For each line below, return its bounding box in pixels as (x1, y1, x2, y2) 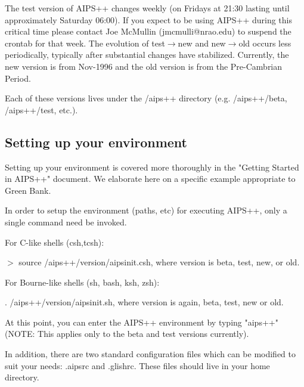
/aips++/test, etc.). (5, 103, 78, 116)
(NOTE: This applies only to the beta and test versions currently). (5, 327, 249, 340)
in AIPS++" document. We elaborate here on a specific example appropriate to (5, 172, 296, 185)
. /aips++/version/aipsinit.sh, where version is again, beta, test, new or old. (5, 296, 284, 308)
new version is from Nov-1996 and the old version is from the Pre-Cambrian (5, 60, 283, 72)
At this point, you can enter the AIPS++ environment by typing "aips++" (5, 315, 278, 328)
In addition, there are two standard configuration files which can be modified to (5, 348, 296, 360)
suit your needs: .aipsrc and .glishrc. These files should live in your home (5, 359, 270, 371)
